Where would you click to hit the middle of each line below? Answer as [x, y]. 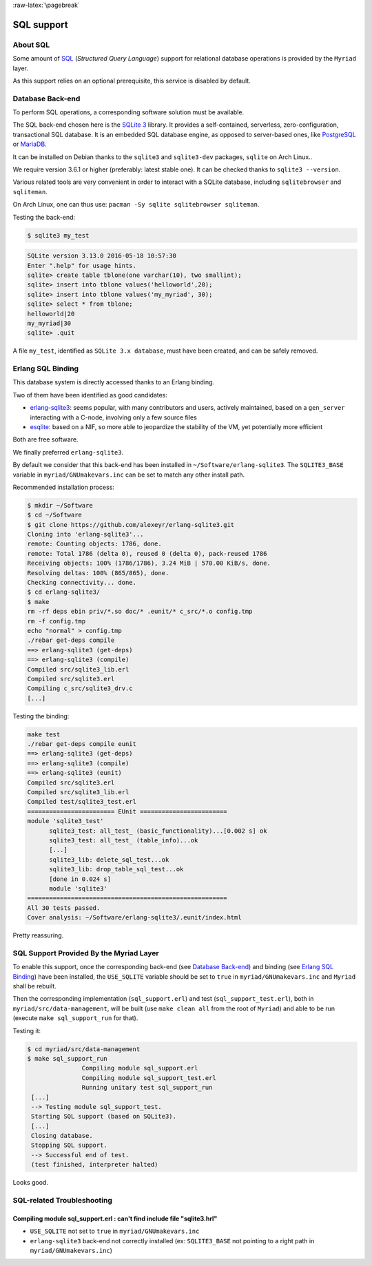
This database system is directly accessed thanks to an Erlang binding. [114, 382]
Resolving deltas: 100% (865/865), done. [98, 573]
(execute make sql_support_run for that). [75, 1018]
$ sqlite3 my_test [58, 235]
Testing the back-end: [44, 217]
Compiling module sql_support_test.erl [149, 1078]
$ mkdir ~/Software [60, 505]
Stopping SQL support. [70, 1145]
